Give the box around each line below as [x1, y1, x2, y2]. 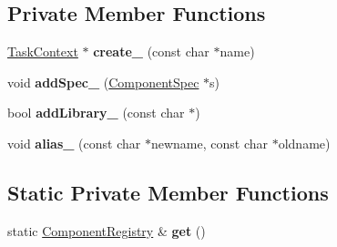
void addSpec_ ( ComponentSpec [7, 72, 199, 91]
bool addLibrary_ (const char [7, 103, 185, 122]
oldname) [278, 133, 331, 152]
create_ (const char [93, 42, 209, 61]
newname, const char [150, 133, 268, 152]
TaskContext [7, 42, 78, 61]
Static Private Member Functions [7, 178, 329, 206]
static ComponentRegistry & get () [7, 221, 206, 240]
